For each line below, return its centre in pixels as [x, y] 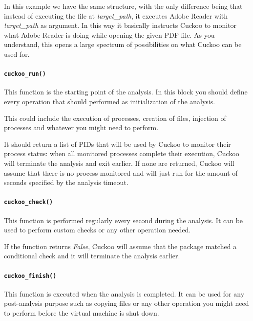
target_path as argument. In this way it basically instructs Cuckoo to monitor [120, 25]
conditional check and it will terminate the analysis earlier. [92, 256]
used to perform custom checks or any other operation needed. [97, 230]
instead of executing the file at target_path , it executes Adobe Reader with [116, 15]
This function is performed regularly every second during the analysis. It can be [124, 220]
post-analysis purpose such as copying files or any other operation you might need [126, 303]
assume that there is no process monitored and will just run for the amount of [121, 172]
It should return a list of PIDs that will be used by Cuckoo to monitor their [117, 144]
